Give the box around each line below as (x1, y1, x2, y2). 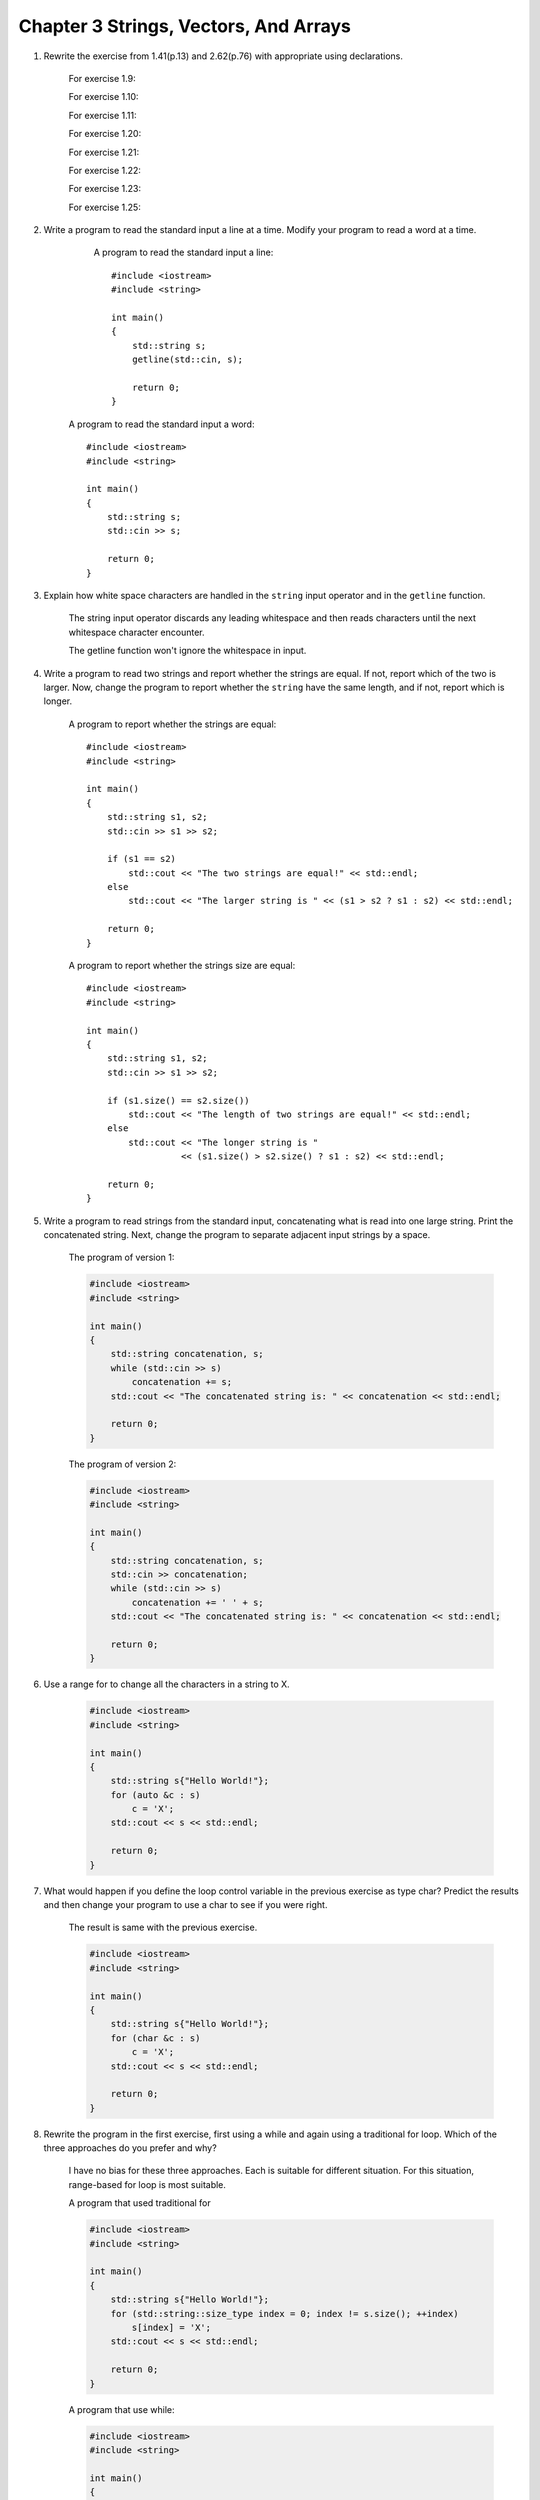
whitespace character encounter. (68, 626, 205, 638)
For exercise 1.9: (68, 72, 136, 84)
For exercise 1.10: (68, 91, 139, 103)
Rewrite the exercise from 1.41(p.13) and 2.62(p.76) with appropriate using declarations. (43, 50, 404, 62)
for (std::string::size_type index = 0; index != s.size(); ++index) (110, 2308, 459, 2319)
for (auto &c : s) (110, 1789, 201, 1800)
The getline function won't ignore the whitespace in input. (68, 645, 307, 657)
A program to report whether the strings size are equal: (68, 960, 296, 972)
